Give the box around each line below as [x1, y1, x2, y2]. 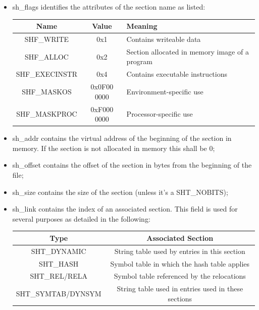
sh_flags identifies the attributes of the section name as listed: [12, 2, 205, 12]
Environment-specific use [126, 86, 203, 96]
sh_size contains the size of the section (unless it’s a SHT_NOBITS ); [12, 186, 228, 197]
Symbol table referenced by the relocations [114, 271, 246, 281]
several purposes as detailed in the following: [12, 213, 150, 224]
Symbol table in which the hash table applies [110, 258, 250, 269]
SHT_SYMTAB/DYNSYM [16, 288, 101, 299]
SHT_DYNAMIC [31, 245, 86, 256]
